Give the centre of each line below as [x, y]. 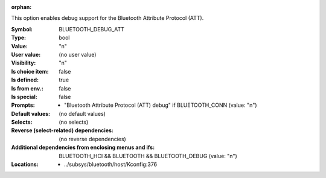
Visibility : [24, 63]
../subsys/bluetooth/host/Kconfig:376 [111, 164]
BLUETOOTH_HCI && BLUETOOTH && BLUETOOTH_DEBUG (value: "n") [148, 156]
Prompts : [23, 105]
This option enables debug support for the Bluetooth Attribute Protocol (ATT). [107, 18]
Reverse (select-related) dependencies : [62, 130]
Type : [19, 38]
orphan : [21, 7]
